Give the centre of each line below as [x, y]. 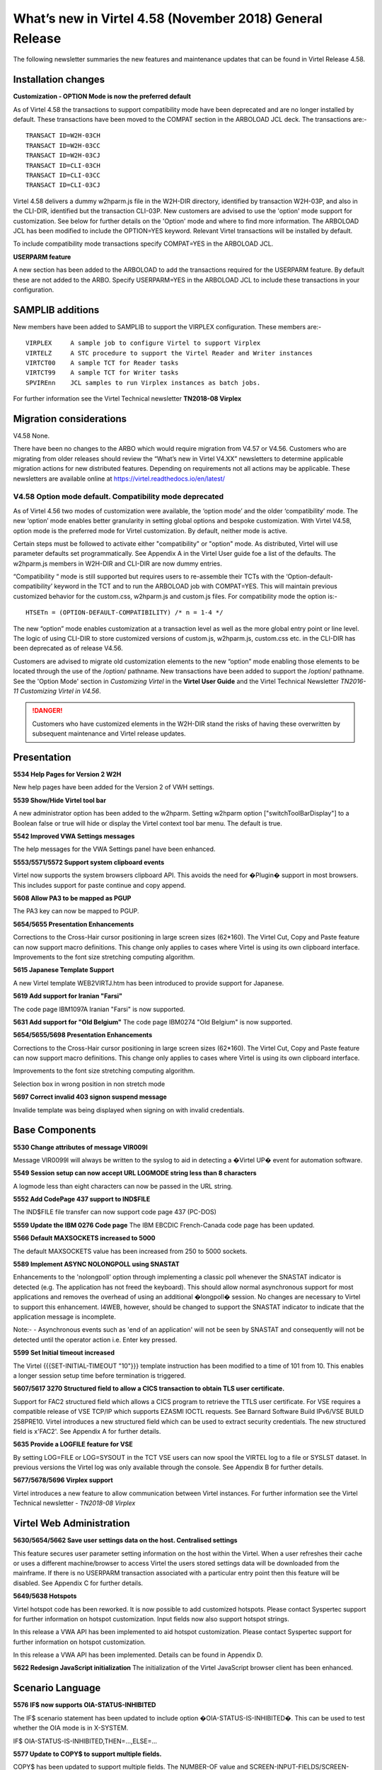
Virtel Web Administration [71, 1523]
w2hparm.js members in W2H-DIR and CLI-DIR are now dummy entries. [117, 564]
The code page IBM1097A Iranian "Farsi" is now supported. [99, 1009]
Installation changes [59, 80]
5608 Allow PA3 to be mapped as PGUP [72, 898]
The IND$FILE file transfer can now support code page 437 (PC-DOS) [115, 1212]
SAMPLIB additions [56, 310]
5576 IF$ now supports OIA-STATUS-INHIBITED [85, 1705]
